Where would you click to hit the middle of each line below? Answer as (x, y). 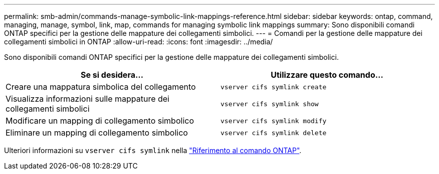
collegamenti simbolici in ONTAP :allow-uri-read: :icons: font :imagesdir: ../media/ (139, 42)
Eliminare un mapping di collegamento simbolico (97, 133)
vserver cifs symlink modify (274, 121)
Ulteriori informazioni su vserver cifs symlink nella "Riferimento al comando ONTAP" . (153, 150)
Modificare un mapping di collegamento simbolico (100, 121)
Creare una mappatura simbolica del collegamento (101, 87)
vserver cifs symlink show (270, 104)
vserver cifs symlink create (274, 87)
